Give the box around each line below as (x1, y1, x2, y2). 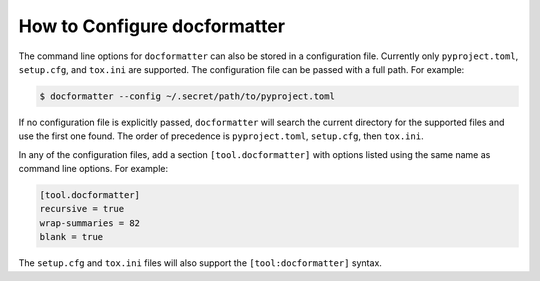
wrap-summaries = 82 (39, 217, 140, 229)
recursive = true (39, 203, 125, 215)
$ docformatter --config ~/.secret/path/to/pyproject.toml (39, 90, 335, 102)
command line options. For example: (18, 163, 169, 175)
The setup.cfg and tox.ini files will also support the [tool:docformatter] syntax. (18, 257, 382, 269)
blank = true (39, 231, 104, 243)
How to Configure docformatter (18, 15, 285, 37)
